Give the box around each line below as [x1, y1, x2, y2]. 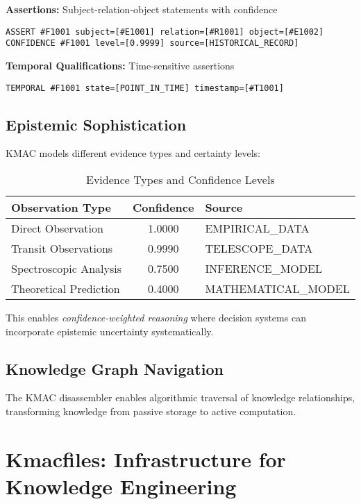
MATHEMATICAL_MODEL [205, 280, 350, 296]
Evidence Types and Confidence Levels [85, 171, 275, 187]
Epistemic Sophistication [6, 113, 187, 135]
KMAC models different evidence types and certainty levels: [6, 146, 260, 160]
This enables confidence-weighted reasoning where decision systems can [6, 310, 306, 324]
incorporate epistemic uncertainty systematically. [6, 324, 214, 338]
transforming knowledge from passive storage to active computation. [6, 403, 296, 418]
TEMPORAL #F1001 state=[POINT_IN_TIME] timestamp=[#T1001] [6, 83, 284, 93]
